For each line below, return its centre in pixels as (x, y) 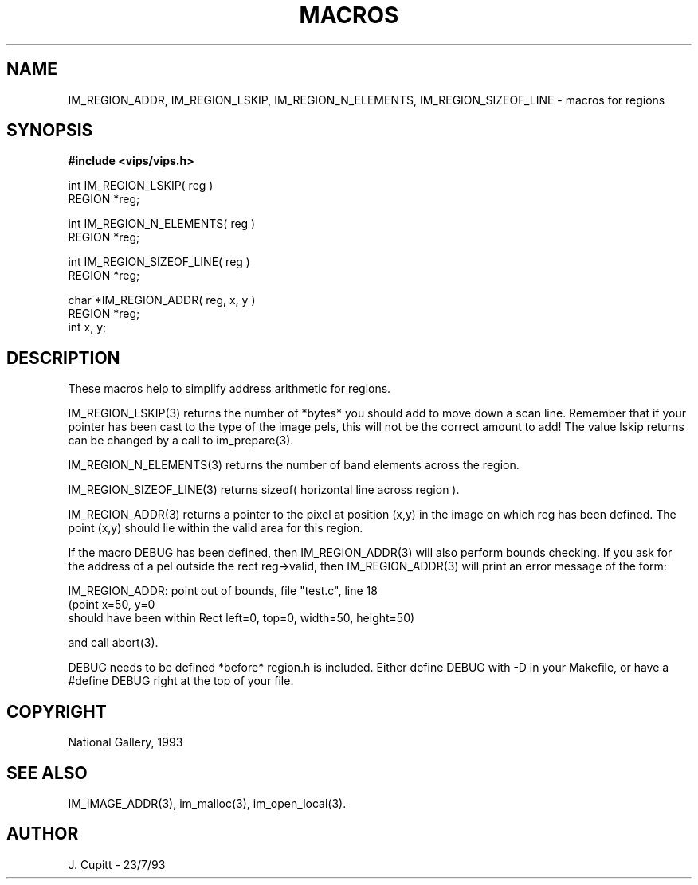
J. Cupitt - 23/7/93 (117, 864)
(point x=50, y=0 (112, 605)
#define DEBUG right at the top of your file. (181, 681)
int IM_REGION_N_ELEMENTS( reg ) (162, 224)
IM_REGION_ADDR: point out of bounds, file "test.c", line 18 (223, 591)
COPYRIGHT (57, 711)
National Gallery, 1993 (125, 742)
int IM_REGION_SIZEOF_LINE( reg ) (159, 262)
